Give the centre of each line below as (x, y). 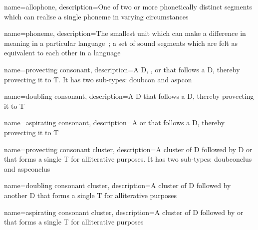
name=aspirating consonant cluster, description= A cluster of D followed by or (124, 212)
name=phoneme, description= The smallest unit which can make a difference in (125, 33)
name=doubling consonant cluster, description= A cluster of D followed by (118, 185)
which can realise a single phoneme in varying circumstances (96, 16)
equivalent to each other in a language (62, 53)
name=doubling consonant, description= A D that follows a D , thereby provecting (129, 96)
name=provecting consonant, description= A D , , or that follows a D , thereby (122, 69)
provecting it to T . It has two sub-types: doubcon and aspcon (98, 79)
